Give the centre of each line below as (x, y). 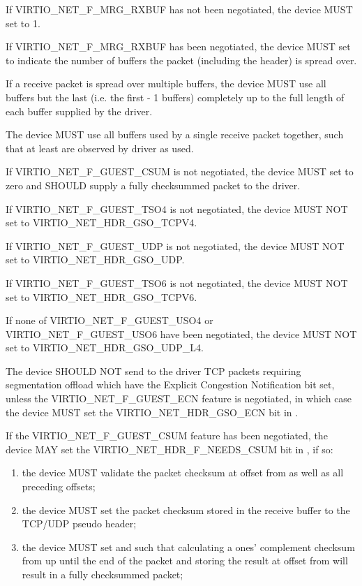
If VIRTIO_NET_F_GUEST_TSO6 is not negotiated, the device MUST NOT (177, 283)
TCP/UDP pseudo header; (79, 523)
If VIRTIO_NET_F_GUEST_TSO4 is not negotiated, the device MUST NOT (177, 208)
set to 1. (23, 23)
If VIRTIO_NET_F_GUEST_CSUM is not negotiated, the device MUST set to (180, 171)
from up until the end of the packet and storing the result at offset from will (185, 561)
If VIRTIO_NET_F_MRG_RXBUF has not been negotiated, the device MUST (179, 9)
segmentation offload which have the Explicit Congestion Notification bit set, (170, 384)
